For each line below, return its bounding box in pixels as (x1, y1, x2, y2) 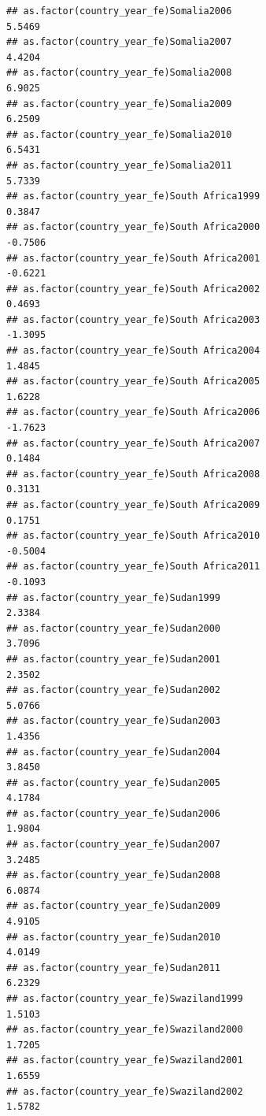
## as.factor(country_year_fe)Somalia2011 (6, 159, 232, 171)
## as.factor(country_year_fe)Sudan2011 (6, 962, 221, 973)
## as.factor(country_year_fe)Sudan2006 (6, 807, 221, 819)
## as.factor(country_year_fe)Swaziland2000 (6, 1024, 243, 1036)
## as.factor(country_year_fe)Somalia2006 (6, 6, 232, 17)
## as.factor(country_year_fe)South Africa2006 (6, 406, 260, 418)
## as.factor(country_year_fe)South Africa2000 (6, 221, 260, 233)
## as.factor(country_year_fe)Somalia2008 (6, 67, 232, 79)
